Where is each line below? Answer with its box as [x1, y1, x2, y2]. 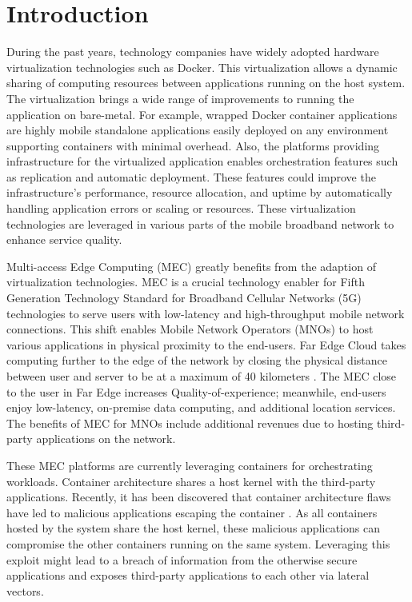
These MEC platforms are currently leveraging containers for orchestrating [6, 456, 373, 473]
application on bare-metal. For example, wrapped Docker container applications [6, 106, 398, 122]
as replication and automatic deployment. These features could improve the [6, 168, 376, 185]
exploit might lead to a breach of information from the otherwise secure [6, 551, 358, 568]
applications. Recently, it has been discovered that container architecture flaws [6, 488, 391, 505]
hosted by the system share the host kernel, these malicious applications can [6, 520, 380, 536]
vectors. [6, 582, 44, 599]
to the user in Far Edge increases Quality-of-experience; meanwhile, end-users [6, 383, 386, 400]
